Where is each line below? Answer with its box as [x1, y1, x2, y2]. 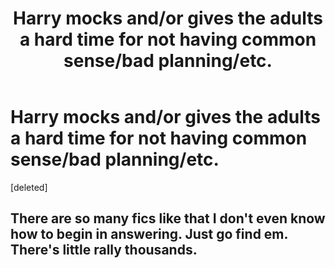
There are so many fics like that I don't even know [10, 210, 326, 227]
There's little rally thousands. [10, 242, 198, 259]
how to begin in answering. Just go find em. [10, 226, 288, 243]
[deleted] [10, 181, 48, 193]
